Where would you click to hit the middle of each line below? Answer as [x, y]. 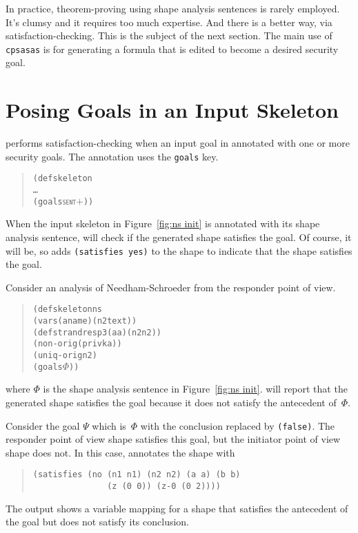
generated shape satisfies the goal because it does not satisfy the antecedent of [171, 402]
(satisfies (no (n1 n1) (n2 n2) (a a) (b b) [137, 475]
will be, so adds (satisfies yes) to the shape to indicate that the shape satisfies [179, 250]
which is [109, 425]
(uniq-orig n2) [65, 356]
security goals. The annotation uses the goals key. [112, 156]
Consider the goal [43, 425]
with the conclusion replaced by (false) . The [238, 425]
